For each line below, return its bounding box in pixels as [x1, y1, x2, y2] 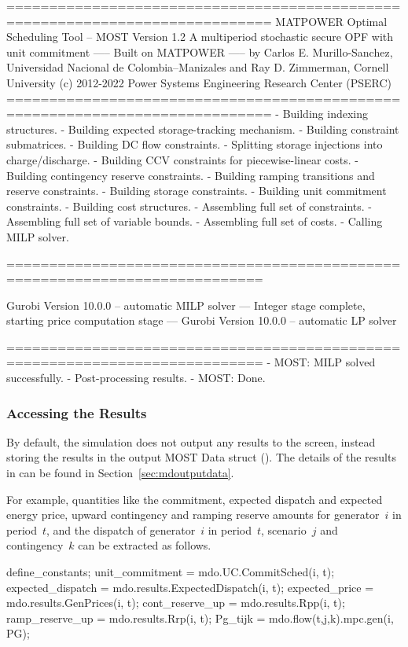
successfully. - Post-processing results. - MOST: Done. [6, 369, 266, 386]
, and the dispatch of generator [46, 521, 196, 538]
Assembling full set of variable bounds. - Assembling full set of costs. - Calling [6, 213, 383, 230]
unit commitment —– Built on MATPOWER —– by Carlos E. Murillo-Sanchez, [6, 43, 393, 60]
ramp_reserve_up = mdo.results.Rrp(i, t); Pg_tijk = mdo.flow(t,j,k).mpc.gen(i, [6, 609, 394, 626]
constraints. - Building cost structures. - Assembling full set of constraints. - [6, 197, 373, 214]
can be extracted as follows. [78, 537, 211, 553]
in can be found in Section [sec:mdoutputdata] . [6, 465, 234, 481]
